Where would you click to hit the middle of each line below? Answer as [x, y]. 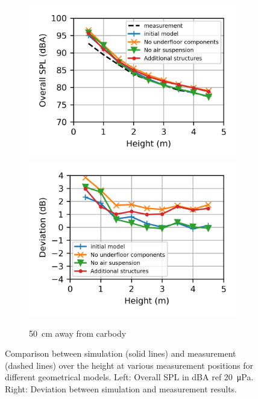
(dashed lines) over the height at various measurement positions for [129, 365]
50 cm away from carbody [78, 333]
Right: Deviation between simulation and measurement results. [121, 389]
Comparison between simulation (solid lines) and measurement [121, 353]
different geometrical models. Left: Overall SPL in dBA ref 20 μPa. [129, 377]
